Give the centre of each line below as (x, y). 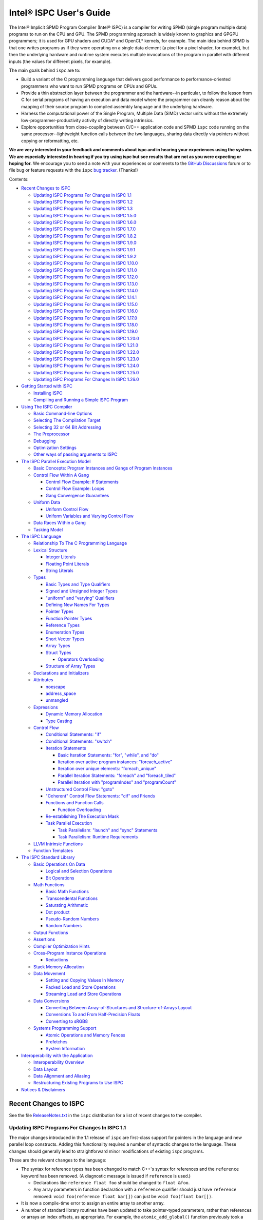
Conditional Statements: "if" (74, 734)
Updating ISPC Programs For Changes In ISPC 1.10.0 (86, 263)
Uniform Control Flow (67, 509)
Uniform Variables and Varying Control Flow (90, 516)
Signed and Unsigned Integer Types (82, 591)
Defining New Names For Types (77, 605)
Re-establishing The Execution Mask (82, 816)
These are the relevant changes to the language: (58, 1160)
